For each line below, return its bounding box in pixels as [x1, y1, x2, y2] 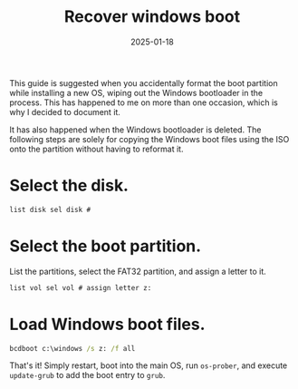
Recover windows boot [63, 6, 241, 27]
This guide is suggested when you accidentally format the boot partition [9, 77, 278, 88]
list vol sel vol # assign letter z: [9, 283, 152, 292]
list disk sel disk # [9, 205, 91, 214]
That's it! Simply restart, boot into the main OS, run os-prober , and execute [9, 360, 288, 371]
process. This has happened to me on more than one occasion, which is [9, 97, 278, 108]
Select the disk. [9, 175, 130, 196]
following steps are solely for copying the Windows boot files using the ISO [9, 133, 290, 144]
